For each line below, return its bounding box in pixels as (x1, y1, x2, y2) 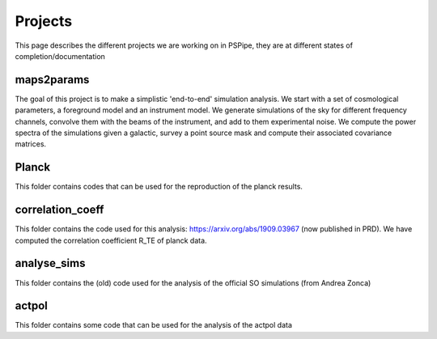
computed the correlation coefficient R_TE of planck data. (15, 235, 207, 245)
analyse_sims (15, 256, 86, 270)
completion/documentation (15, 51, 105, 61)
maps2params (15, 73, 90, 87)
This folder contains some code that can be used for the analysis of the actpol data (15, 320, 293, 330)
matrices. (15, 139, 47, 149)
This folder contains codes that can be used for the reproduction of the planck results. (15, 182, 303, 192)
